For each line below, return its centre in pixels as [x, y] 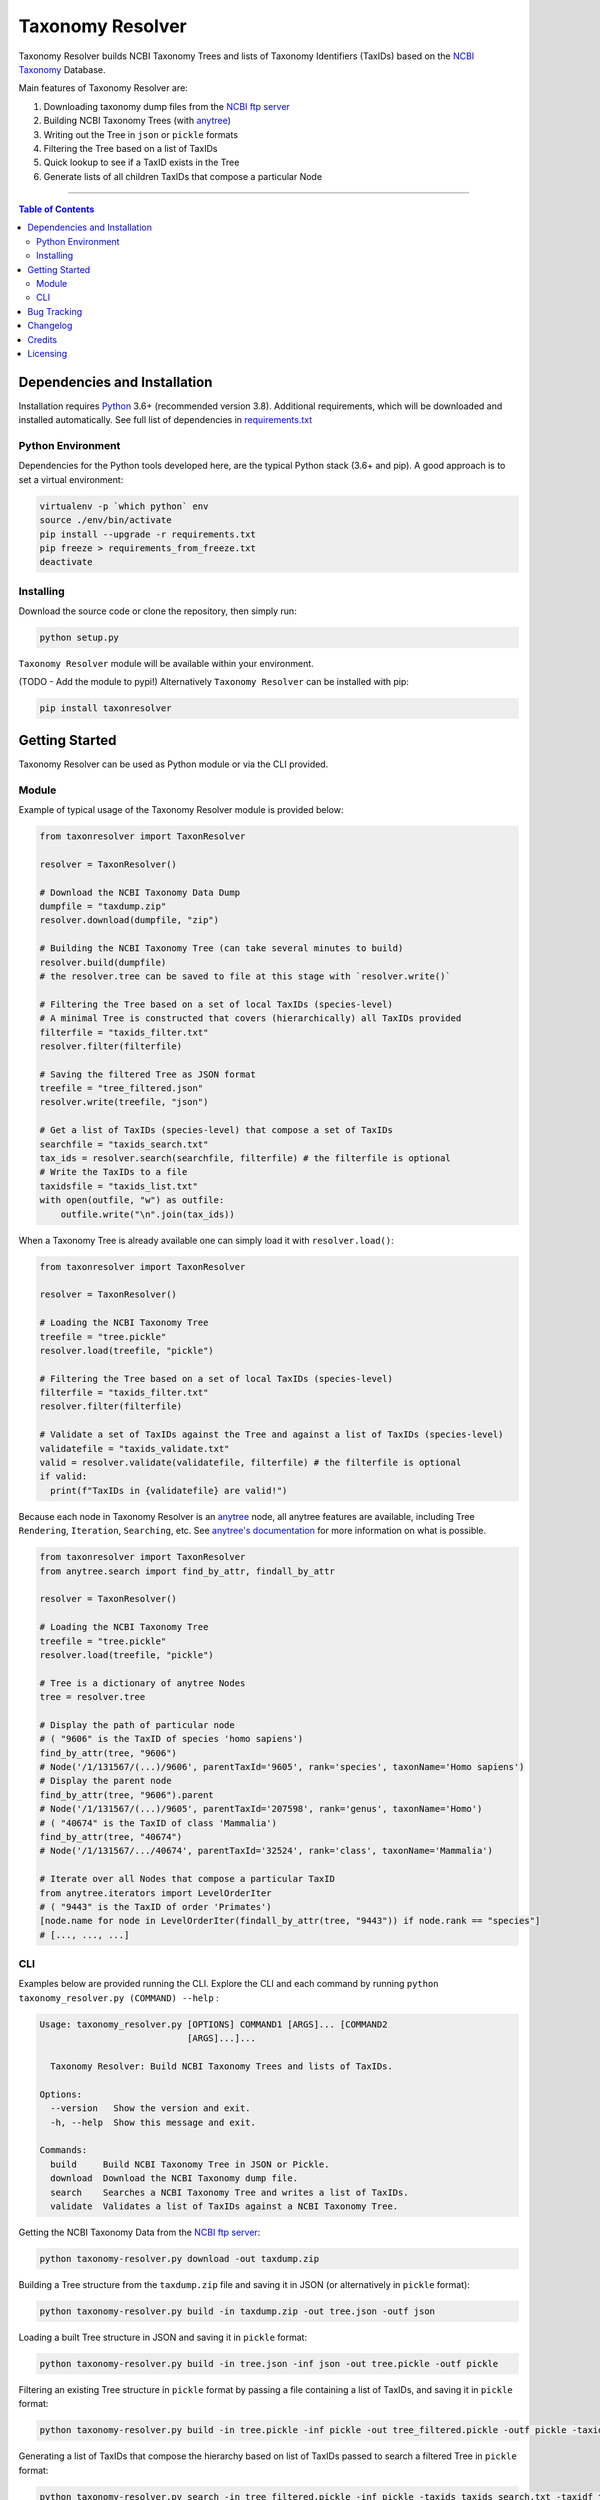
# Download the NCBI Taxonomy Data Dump [139, 892]
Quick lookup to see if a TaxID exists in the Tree [141, 162]
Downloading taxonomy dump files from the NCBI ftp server [166, 106]
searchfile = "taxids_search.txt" [124, 1144]
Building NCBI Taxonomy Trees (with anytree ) [137, 121]
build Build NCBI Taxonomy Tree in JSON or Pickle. [190, 2164]
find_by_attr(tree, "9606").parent [126, 1794]
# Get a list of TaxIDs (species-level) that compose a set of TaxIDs [216, 1130]
